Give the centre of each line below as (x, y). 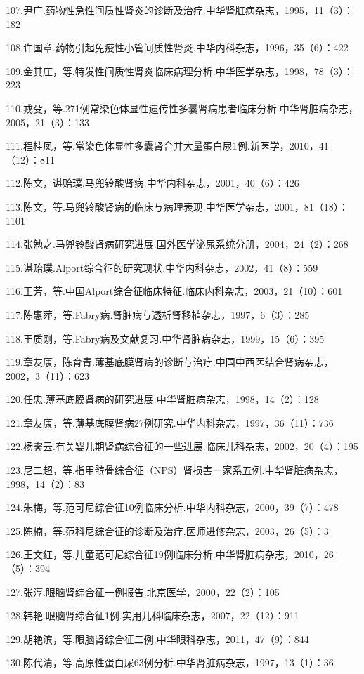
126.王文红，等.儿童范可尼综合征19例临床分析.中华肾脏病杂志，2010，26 (170, 554)
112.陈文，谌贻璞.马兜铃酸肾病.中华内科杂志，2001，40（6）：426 (152, 183)
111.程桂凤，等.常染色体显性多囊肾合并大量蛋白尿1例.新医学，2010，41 (167, 146)
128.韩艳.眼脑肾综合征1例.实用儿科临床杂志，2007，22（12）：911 (152, 615)
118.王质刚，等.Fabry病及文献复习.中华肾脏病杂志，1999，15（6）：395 (165, 338)
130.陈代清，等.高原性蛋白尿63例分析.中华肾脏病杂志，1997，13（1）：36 (170, 662)
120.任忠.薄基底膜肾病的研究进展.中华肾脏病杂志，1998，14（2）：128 (162, 399)
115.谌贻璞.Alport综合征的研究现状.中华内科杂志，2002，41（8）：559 (162, 267)
